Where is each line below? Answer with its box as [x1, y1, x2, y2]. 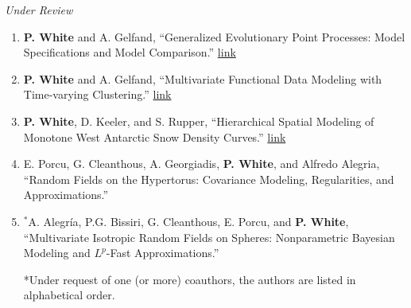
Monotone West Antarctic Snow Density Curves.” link [23, 128, 286, 145]
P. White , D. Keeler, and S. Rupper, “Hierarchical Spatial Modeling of [23, 112, 374, 129]
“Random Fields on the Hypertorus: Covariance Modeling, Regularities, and [23, 170, 394, 187]
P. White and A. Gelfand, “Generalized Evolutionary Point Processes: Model [23, 28, 405, 45]
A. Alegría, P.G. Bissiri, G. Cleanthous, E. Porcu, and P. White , [28, 212, 349, 229]
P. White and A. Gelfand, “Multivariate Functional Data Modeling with [23, 70, 382, 87]
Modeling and [23, 244, 91, 261]
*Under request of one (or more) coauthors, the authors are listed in [23, 271, 356, 287]
